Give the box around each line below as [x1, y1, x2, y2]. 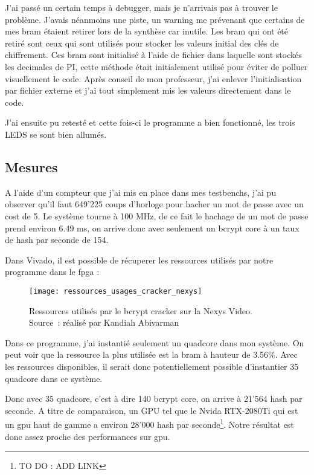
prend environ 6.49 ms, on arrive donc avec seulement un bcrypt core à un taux [5, 221, 300, 234]
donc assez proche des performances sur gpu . [5, 430, 170, 442]
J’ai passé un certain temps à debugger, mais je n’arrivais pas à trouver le [5, 1, 278, 13]
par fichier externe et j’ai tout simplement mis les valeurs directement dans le [5, 84, 291, 97]
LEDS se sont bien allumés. [5, 128, 107, 140]
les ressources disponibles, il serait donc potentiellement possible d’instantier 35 [5, 360, 299, 372]
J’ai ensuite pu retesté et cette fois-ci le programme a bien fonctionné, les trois [5, 116, 295, 129]
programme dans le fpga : [5, 265, 100, 278]
